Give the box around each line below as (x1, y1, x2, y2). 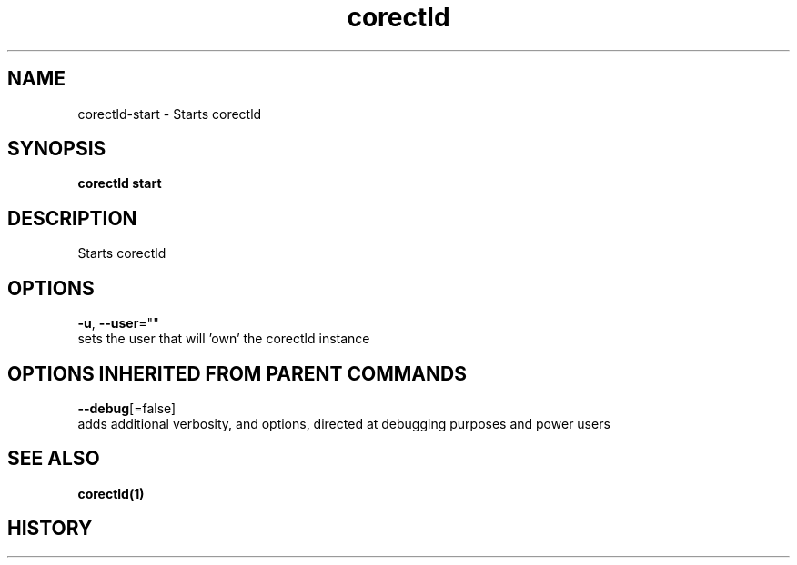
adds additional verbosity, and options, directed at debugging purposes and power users (77, 415, 610, 431)
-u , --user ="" (77, 315, 159, 332)
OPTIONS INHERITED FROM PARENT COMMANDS (7, 362, 467, 385)
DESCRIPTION (7, 206, 137, 230)
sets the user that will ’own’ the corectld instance (77, 331, 370, 347)
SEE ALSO (7, 447, 100, 471)
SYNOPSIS (7, 137, 106, 161)
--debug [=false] (77, 400, 177, 416)
